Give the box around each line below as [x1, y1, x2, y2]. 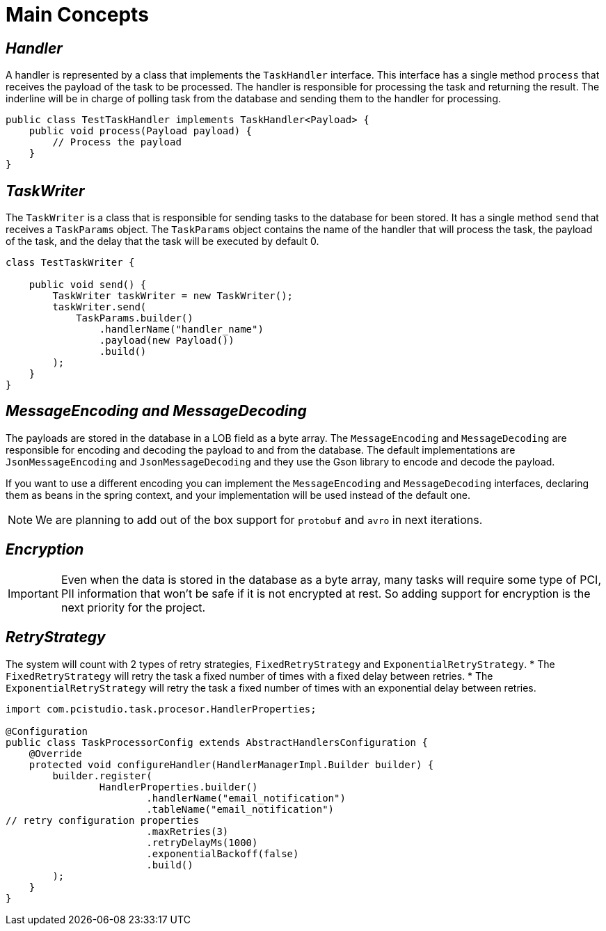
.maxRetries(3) [146, 825, 229, 837]
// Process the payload [52, 136, 182, 148]
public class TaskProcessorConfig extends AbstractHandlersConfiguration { [6, 736, 428, 748]
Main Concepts [6, 3, 149, 26]
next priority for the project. [61, 600, 206, 614]
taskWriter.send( [52, 301, 147, 313]
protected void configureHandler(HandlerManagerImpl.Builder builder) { [29, 758, 434, 770]
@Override [29, 747, 82, 759]
